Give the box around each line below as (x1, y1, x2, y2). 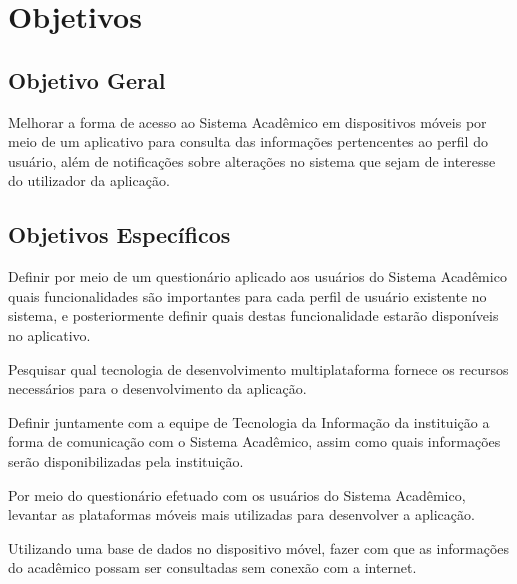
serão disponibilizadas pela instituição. (8, 450, 244, 471)
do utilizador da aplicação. (8, 170, 170, 191)
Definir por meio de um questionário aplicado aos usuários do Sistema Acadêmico (8, 266, 507, 287)
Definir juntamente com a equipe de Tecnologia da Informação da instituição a (8, 411, 490, 432)
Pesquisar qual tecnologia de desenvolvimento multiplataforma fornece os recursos (8, 358, 509, 379)
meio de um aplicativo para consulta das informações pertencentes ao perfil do (8, 131, 488, 152)
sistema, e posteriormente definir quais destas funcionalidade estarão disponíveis (8, 305, 499, 326)
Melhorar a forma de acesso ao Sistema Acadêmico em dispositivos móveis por (8, 111, 487, 132)
